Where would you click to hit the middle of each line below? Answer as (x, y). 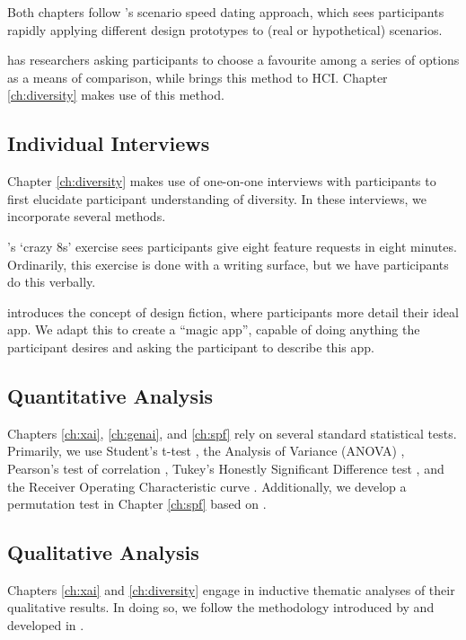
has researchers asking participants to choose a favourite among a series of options (233, 60)
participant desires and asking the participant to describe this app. (191, 347)
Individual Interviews (109, 143)
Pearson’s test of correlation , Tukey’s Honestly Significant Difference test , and (226, 468)
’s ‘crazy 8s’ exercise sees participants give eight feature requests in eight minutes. (232, 246)
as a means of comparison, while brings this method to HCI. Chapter (198, 77)
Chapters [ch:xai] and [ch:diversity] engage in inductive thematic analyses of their (231, 589)
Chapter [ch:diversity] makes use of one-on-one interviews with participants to (222, 181)
